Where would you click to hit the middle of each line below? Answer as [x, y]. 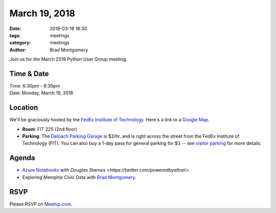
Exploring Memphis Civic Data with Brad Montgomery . [79, 177]
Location [24, 108]
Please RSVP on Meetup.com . [41, 204]
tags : [15, 35]
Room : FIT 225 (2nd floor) [50, 129]
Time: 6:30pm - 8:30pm [35, 86]
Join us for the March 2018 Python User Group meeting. [68, 59]
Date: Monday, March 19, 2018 [41, 93]
